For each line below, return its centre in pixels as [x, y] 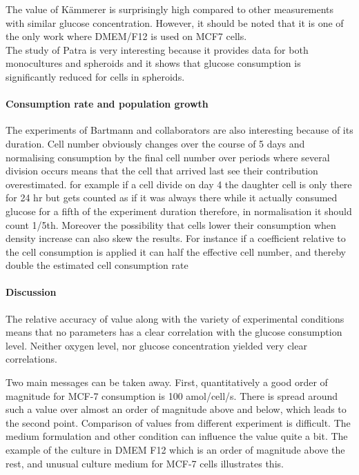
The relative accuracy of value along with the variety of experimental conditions [175, 318]
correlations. [31, 359]
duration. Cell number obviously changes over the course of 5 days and [155, 143]
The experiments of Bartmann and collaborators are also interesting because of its [179, 130]
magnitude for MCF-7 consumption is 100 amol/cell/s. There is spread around [172, 395]
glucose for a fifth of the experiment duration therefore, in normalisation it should [179, 211]
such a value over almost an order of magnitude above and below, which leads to [176, 409]
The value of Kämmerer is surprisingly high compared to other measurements [170, 9]
